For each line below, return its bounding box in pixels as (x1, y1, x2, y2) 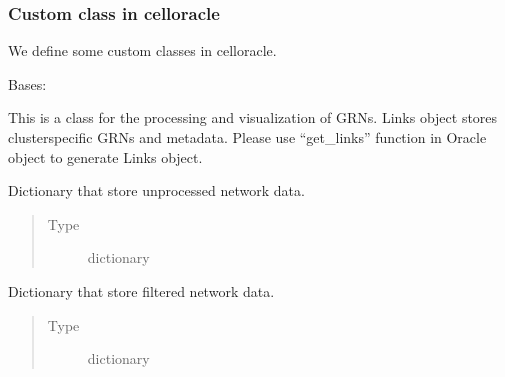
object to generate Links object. (8, 146, 203, 167)
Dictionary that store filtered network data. (8, 280, 275, 301)
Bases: (8, 73, 47, 94)
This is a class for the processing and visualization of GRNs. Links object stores (8, 107, 498, 128)
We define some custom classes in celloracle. (8, 40, 277, 61)
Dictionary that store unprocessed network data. (8, 180, 305, 201)
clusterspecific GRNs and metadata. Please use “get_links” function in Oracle (8, 127, 487, 147)
